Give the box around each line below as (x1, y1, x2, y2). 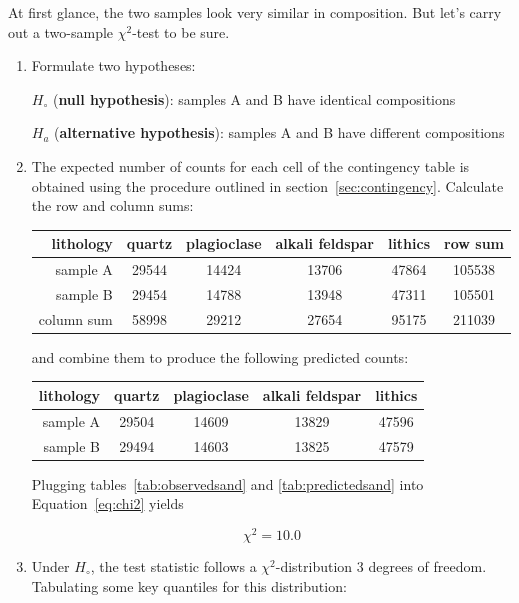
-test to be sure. (132, 21, 230, 42)
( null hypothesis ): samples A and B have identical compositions (52, 88, 456, 109)
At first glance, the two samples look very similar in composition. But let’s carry (8, 2, 502, 22)
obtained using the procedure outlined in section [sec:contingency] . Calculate (31, 175, 504, 196)
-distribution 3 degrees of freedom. (275, 556, 487, 577)
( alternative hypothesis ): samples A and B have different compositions (54, 122, 505, 143)
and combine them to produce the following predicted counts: (31, 346, 409, 367)
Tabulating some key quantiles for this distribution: (31, 575, 347, 596)
